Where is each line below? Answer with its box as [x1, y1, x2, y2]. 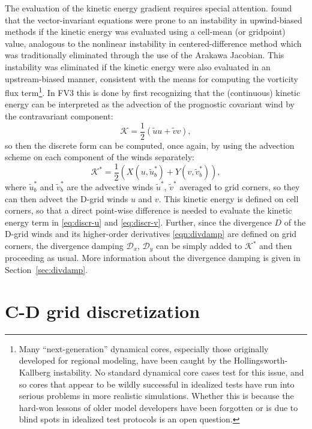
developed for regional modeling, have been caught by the [19, 354, 232, 367]
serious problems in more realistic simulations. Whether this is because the [19, 389, 294, 402]
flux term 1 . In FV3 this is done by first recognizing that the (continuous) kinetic [5, 85, 301, 98]
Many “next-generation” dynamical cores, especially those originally [19, 342, 269, 355]
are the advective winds [67, 181, 154, 193]
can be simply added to [156, 239, 242, 251]
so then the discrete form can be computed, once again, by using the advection [5, 139, 295, 151]
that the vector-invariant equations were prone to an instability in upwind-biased [5, 13, 302, 26]
